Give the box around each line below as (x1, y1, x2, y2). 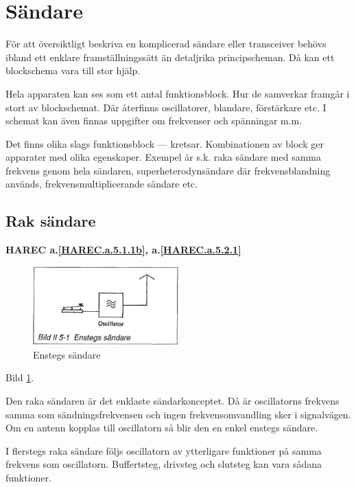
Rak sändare (5, 210, 96, 231)
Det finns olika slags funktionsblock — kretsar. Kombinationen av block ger (5, 136, 324, 150)
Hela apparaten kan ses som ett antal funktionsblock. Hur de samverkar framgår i (5, 86, 350, 100)
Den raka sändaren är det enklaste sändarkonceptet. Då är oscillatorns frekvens (5, 393, 340, 407)
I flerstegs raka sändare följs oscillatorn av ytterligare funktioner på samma (5, 443, 322, 457)
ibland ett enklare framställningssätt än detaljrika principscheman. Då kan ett (5, 49, 335, 64)
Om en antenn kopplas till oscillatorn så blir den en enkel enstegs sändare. (5, 420, 318, 435)
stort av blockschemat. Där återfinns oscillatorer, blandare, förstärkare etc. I (5, 100, 327, 114)
